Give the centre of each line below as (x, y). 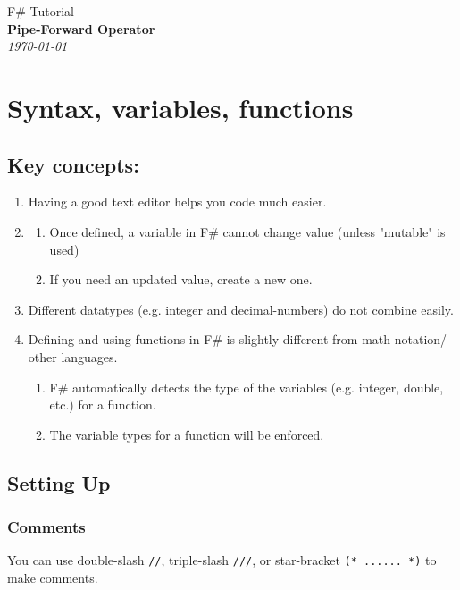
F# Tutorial (41, 11)
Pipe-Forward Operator (81, 28)
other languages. (73, 356)
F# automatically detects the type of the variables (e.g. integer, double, (247, 387)
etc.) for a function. (103, 405)
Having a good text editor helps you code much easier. (177, 202)
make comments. (53, 577)
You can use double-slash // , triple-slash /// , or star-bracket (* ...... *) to (222, 560)
